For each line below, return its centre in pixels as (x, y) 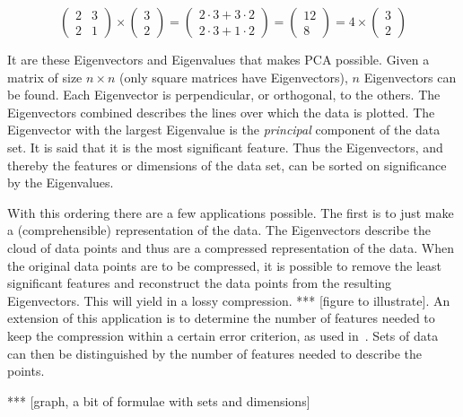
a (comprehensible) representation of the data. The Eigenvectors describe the (219, 230)
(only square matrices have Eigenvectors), (234, 77)
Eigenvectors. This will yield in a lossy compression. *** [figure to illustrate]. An (229, 300)
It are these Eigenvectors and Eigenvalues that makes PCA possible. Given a (218, 59)
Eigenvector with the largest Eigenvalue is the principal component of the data (224, 130)
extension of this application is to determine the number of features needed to (221, 318)
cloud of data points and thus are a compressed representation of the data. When (231, 247)
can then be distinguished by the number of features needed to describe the (215, 353)
